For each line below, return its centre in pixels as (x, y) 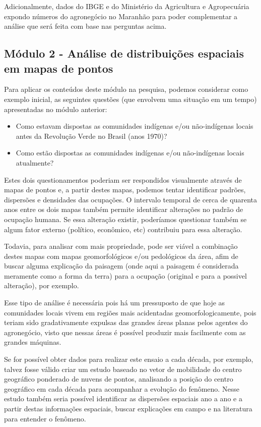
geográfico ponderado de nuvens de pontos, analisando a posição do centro (119, 379)
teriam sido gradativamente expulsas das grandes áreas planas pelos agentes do (126, 322)
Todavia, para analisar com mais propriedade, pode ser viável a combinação (121, 246)
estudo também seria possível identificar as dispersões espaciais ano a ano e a (123, 398)
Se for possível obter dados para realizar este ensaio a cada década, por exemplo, (129, 359)
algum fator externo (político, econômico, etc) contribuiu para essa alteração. (123, 229)
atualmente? (35, 162)
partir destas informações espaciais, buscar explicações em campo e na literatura (128, 408)
